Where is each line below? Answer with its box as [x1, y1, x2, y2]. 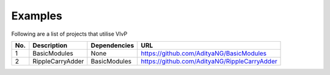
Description [32, 41, 67, 50]
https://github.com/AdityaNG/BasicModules [141, 49, 267, 57]
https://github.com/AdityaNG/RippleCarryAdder [141, 57, 277, 65]
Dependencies [90, 41, 134, 50]
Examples [11, 9, 62, 22]
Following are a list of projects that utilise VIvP [11, 30, 128, 37]
